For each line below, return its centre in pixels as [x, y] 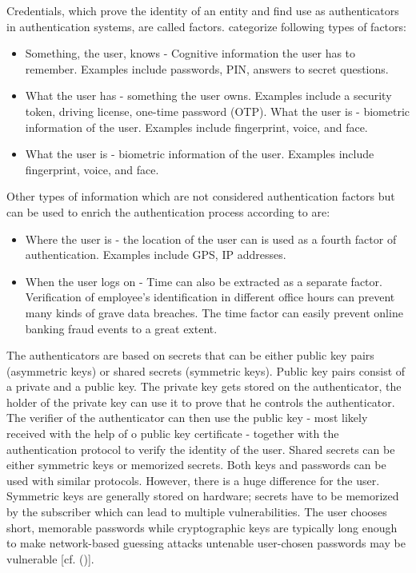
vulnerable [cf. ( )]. [50, 558]
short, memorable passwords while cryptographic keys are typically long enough [202, 527]
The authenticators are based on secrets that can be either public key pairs [190, 355]
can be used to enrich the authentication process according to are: [168, 211]
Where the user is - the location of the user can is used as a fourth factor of [211, 239]
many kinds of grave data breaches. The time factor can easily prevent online [214, 312]
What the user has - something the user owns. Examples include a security [208, 95]
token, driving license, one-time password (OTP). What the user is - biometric [218, 111]
